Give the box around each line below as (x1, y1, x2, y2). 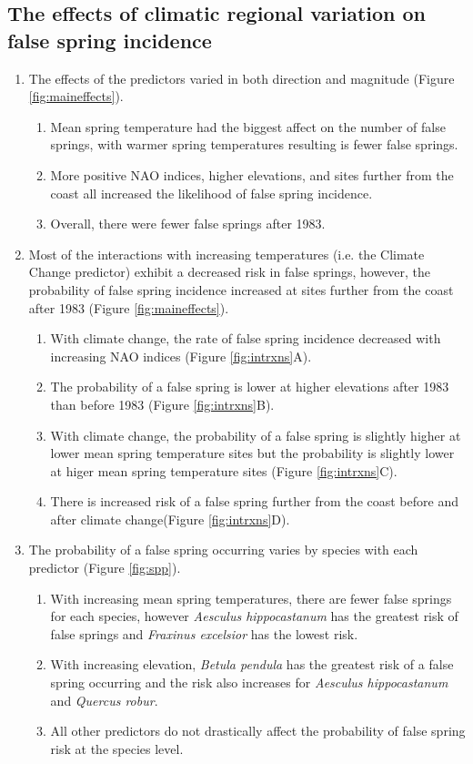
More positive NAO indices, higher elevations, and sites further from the (50, 165, 454, 184)
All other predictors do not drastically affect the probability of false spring (50, 721, 466, 740)
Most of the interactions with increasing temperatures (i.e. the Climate (28, 244, 425, 263)
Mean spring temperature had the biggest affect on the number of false (50, 117, 446, 136)
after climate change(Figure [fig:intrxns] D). (50, 509, 290, 528)
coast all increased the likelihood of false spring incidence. (50, 183, 373, 202)
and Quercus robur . (50, 690, 158, 709)
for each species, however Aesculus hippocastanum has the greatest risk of (50, 606, 458, 626)
